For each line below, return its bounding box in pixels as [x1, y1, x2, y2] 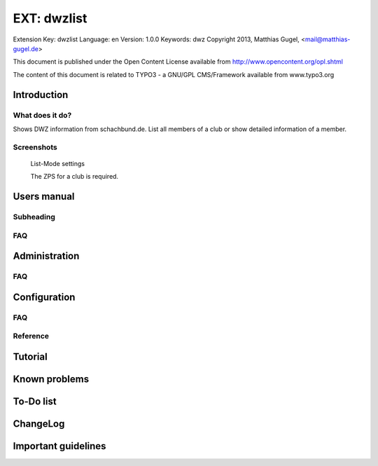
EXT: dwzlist [13, 11, 87, 26]
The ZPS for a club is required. [30, 172, 119, 181]
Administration [13, 250, 80, 262]
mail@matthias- [304, 35, 351, 43]
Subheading [13, 212, 56, 221]
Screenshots [13, 142, 57, 152]
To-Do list [13, 395, 57, 407]
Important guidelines [13, 440, 106, 452]
